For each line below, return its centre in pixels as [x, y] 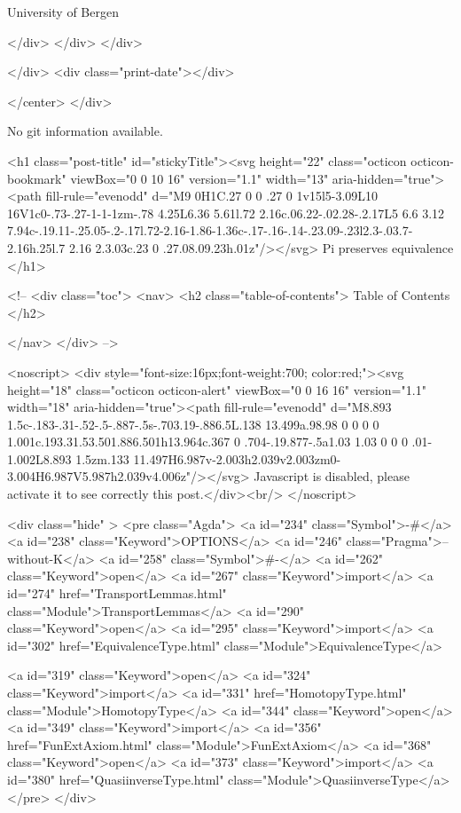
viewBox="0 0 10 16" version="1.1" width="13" [199, 178]
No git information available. [85, 131]
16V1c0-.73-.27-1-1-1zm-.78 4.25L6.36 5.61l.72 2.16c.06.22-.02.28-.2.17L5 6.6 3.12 [226, 213]
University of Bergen [63, 12]
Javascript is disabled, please [332, 476]
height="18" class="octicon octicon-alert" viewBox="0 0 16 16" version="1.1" [217, 389]
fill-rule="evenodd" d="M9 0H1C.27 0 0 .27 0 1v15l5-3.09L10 [212, 196]
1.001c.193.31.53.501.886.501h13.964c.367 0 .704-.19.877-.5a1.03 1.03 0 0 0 [207, 442]
